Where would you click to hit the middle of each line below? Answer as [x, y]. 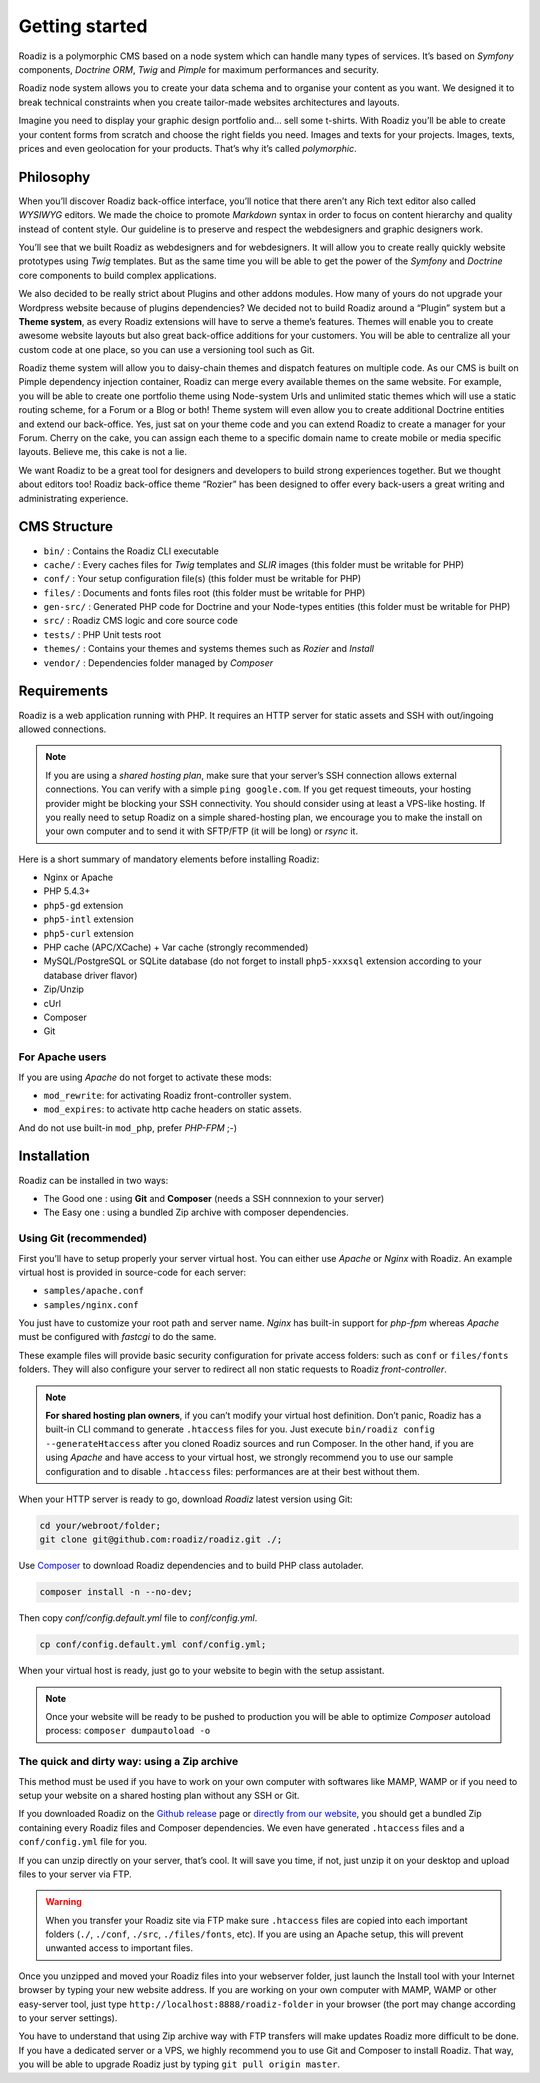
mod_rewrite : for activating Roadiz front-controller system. [167, 1095]
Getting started [83, 26]
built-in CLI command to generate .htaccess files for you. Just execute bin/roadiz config [240, 1429]
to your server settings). [68, 2018]
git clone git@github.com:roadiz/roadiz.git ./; [161, 1539]
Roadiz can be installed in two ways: [93, 1180]
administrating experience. [73, 498]
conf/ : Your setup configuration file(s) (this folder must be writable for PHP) [202, 579]
